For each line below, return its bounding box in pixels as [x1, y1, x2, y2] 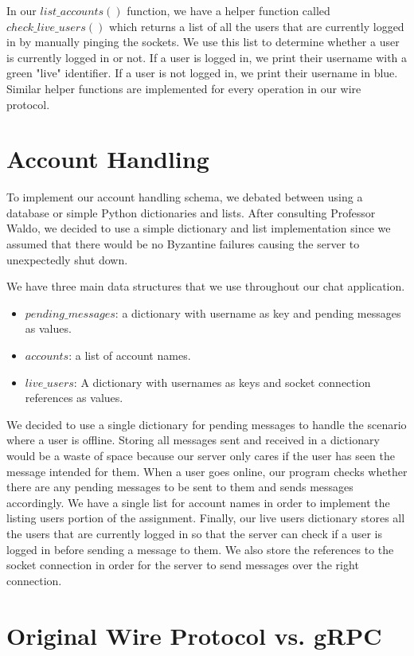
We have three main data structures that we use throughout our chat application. [6, 278, 405, 295]
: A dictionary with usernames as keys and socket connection [73, 373, 371, 390]
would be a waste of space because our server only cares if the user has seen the [6, 447, 395, 463]
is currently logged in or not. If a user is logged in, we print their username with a [6, 49, 408, 65]
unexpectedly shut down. [6, 251, 128, 267]
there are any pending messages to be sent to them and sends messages [6, 478, 353, 495]
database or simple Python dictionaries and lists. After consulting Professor [6, 204, 376, 221]
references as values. [25, 389, 123, 406]
